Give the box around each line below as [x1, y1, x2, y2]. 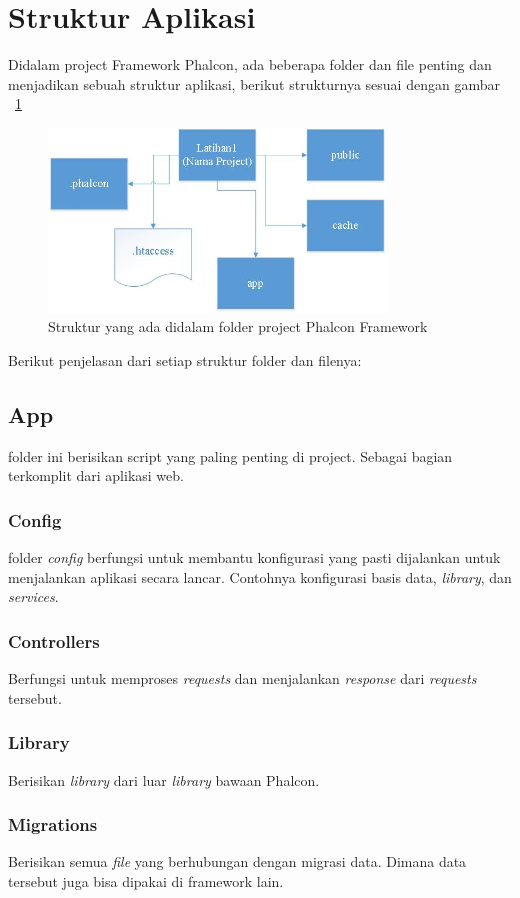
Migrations [8, 812, 98, 837]
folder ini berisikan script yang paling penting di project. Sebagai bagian [8, 445, 453, 466]
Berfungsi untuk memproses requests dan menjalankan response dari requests [8, 668, 477, 689]
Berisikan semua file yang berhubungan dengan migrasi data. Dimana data [8, 851, 467, 872]
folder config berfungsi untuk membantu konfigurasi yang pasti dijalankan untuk [8, 547, 501, 568]
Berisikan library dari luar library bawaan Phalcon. [8, 769, 320, 790]
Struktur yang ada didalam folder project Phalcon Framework [48, 316, 428, 337]
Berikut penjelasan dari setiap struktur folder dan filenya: [8, 349, 362, 370]
